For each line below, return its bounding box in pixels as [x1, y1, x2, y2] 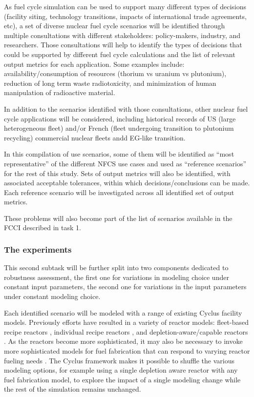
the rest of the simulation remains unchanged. [4, 384, 141, 394]
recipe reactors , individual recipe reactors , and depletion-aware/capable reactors [4, 326, 248, 337]
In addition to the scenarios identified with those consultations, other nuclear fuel [4, 103, 248, 114]
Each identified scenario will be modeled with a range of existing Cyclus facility [4, 307, 242, 318]
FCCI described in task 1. [4, 222, 81, 233]
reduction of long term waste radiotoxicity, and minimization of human [4, 78, 216, 88]
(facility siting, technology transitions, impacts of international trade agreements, [4, 11, 247, 21]
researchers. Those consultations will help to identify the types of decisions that [4, 40, 242, 50]
